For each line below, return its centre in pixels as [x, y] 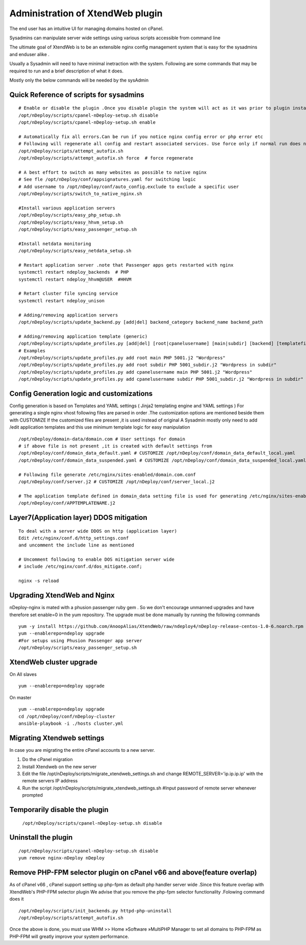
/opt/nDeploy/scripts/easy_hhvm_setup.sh [71, 222]
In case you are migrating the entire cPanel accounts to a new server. [82, 750]
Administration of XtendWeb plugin [86, 13]
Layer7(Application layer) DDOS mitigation [78, 517]
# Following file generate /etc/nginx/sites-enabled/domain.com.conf [107, 475]
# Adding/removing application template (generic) [83, 336]
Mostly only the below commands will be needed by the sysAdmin [79, 80]
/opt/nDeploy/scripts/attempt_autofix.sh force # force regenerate [106, 158]
